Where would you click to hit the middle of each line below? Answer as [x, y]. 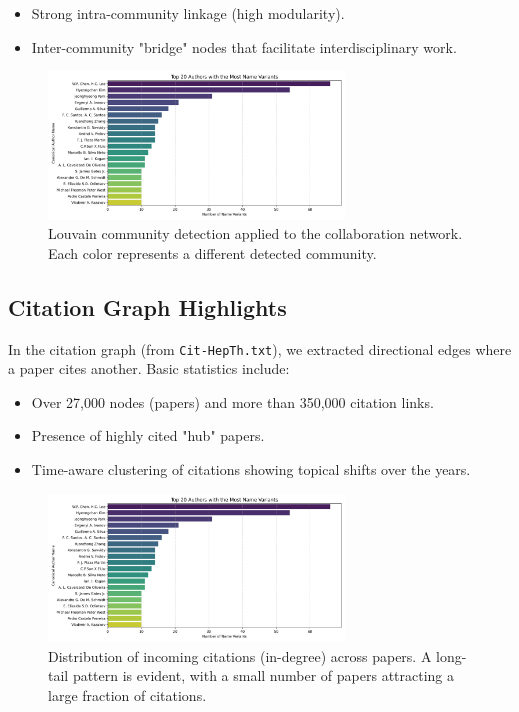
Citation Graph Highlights [147, 306]
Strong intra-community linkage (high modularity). [188, 13]
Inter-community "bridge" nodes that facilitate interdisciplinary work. [244, 46]
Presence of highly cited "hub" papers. [148, 435]
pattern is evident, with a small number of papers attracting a [263, 675]
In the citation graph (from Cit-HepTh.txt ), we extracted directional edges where [260, 348]
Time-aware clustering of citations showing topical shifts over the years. [251, 469]
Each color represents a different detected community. [212, 252]
